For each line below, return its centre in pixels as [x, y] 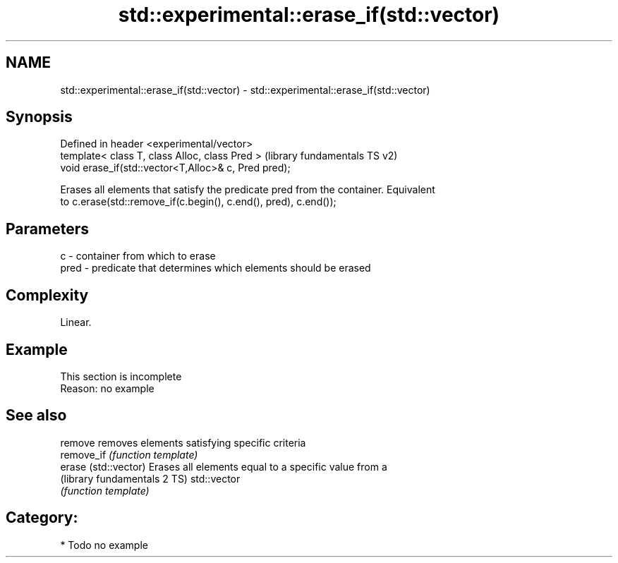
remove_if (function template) [129, 454]
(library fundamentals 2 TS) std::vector [150, 478]
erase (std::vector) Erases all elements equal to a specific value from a [224, 466]
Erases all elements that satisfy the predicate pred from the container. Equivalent [248, 190]
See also [36, 416]
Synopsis [39, 117]
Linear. [76, 322]
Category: [42, 518]
